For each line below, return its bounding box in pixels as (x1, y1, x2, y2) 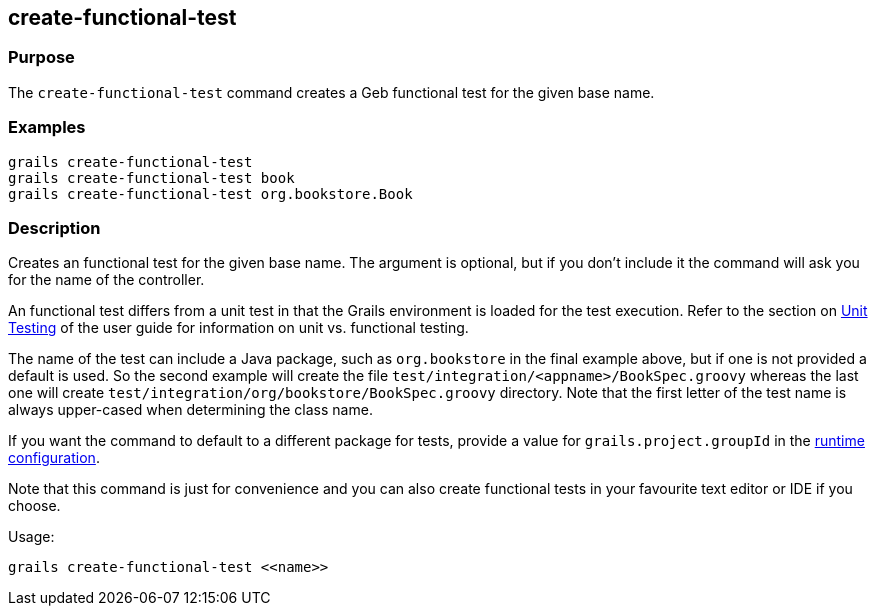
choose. (8, 497, 61, 515)
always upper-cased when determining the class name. (8, 401, 373, 419)
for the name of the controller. (8, 271, 205, 289)
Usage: (8, 528, 55, 546)
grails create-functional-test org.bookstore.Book (8, 185, 413, 202)
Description (8, 217, 101, 238)
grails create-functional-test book (8, 169, 295, 186)
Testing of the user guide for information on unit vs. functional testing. (8, 319, 469, 337)
